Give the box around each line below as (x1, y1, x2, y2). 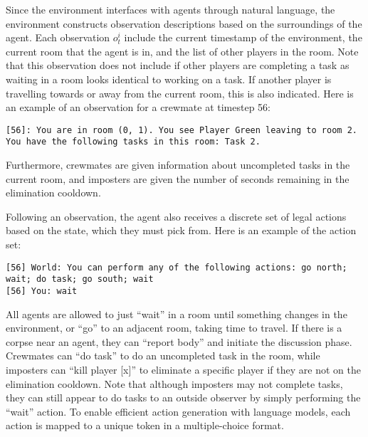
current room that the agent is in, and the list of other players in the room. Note (6, 43, 359, 58)
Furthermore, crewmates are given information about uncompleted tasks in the (6, 157, 350, 172)
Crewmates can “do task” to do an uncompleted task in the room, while (6, 348, 320, 363)
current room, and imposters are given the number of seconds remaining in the (6, 171, 349, 186)
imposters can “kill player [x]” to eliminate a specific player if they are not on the (6, 362, 361, 377)
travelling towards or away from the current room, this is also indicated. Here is (6, 85, 354, 100)
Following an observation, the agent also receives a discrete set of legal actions (6, 209, 347, 223)
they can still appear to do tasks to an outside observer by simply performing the (6, 390, 361, 405)
